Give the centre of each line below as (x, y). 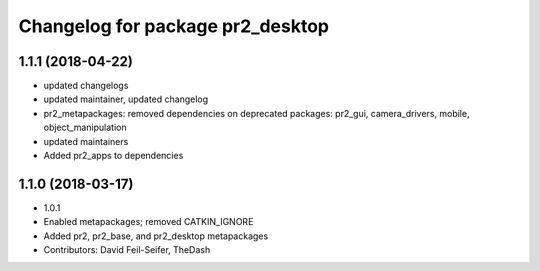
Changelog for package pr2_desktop (174, 26)
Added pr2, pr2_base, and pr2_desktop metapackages (156, 236)
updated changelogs (86, 86)
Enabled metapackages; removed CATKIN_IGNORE (148, 222)
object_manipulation (85, 127)
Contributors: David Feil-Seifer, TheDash (127, 250)
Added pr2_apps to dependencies (113, 156)
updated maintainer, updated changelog (126, 99)
